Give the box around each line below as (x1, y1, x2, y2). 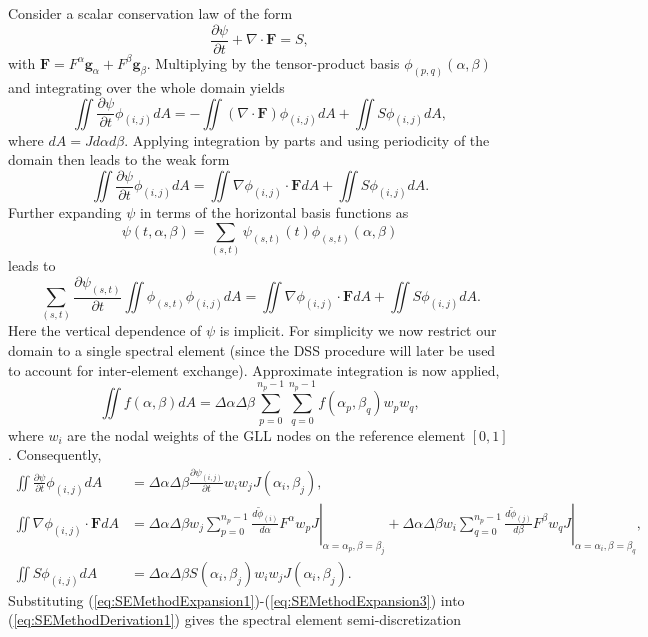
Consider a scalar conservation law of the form (8, 3, 293, 23)
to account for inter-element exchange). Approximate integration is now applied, (8, 359, 500, 380)
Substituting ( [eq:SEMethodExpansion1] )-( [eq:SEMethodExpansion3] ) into (8, 589, 465, 610)
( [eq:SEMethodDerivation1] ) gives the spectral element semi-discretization (8, 609, 462, 630)
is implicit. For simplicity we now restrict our (219, 320, 497, 341)
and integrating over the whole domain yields (8, 76, 285, 97)
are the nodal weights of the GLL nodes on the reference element (67, 424, 466, 445)
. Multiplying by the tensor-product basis (146, 52, 400, 73)
